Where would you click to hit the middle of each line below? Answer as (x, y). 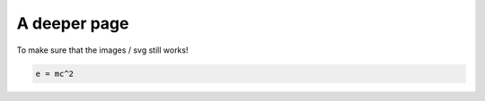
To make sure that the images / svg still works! (102, 50)
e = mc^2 (55, 73)
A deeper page (73, 23)
